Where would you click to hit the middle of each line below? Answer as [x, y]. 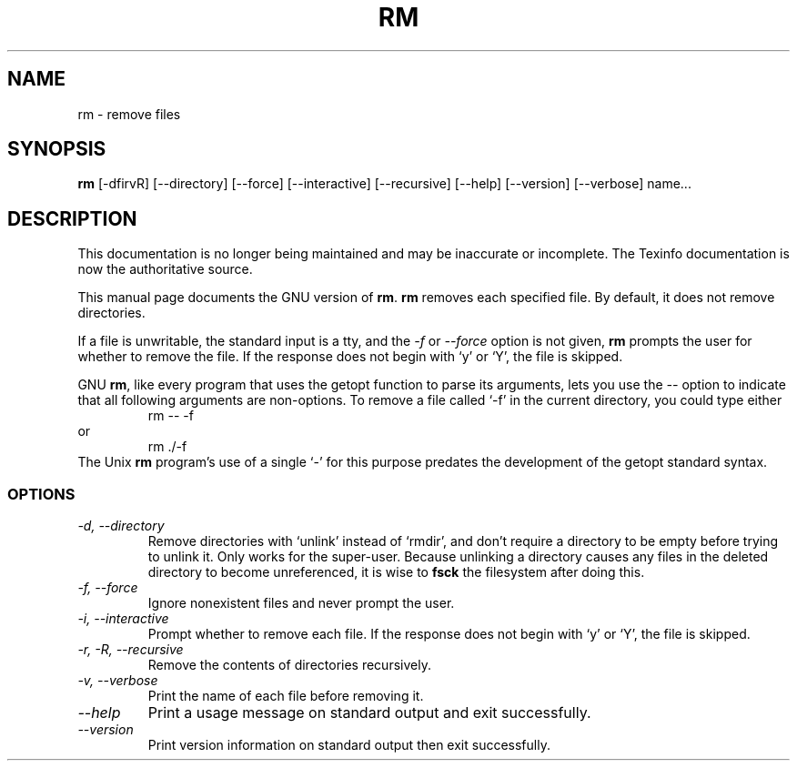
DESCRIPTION [72, 218]
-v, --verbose [118, 681]
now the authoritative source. [165, 269]
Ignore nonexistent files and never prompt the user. [301, 603]
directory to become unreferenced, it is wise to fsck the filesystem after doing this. [396, 572]
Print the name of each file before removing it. [286, 696]
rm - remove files [129, 114]
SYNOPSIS [57, 149]
